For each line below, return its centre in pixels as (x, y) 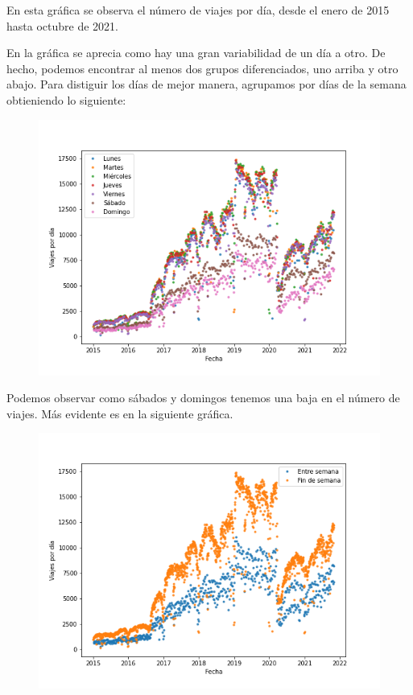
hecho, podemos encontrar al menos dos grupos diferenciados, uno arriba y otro (202, 68)
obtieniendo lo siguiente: (66, 99)
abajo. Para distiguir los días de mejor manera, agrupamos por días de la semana (206, 84)
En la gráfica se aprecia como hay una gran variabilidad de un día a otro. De (196, 53)
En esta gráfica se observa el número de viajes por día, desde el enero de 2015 (198, 10)
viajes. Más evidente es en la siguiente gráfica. (120, 413)
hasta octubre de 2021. (62, 25)
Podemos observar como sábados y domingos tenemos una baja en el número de (203, 398)
